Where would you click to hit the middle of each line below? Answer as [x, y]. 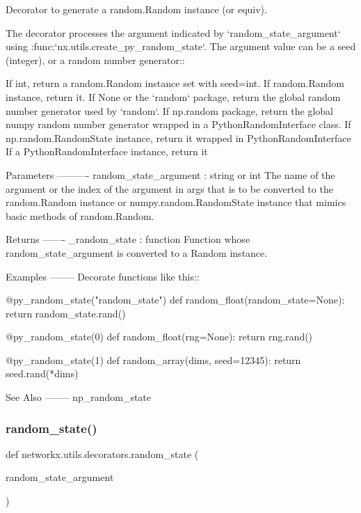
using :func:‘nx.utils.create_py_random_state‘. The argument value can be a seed [181, 46]
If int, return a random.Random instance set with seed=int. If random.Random [175, 83]
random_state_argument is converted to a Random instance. [137, 252]
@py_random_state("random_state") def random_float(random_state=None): [175, 300]
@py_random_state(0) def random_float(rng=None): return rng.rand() [159, 337]
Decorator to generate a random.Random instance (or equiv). [136, 9]
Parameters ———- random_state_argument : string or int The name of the [170, 174]
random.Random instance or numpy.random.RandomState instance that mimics [176, 202]
